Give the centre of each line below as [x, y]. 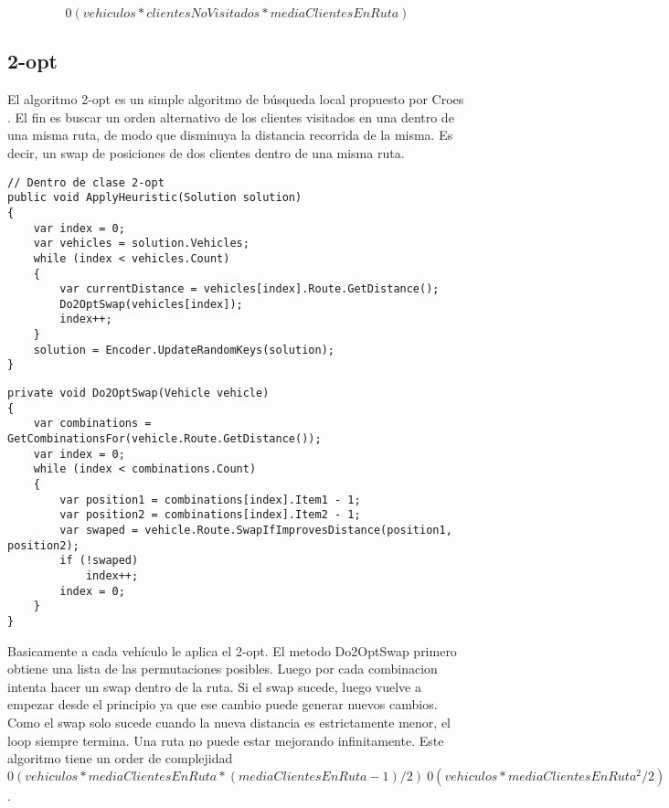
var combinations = [92, 424]
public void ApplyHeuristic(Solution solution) [155, 198]
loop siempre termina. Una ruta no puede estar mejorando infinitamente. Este [226, 740]
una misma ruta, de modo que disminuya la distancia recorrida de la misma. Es [230, 135]
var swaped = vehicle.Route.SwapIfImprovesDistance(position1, [256, 531]
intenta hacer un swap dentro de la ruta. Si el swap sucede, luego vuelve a [214, 686]
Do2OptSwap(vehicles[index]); [151, 304]
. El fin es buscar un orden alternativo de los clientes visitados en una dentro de [231, 117]
